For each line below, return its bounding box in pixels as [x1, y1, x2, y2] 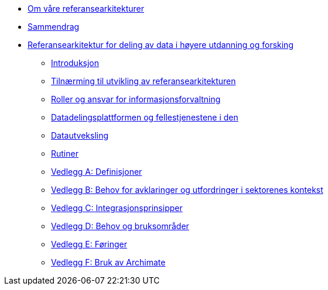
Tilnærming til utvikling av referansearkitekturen [51, 76, 236, 86]
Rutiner [51, 149, 78, 158]
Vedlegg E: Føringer [51, 239, 127, 249]
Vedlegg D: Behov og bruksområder [51, 221, 189, 231]
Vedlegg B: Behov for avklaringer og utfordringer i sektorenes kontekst [51, 185, 323, 195]
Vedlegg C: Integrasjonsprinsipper [51, 203, 183, 213]
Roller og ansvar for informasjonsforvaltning [51, 94, 221, 104]
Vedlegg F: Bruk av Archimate [51, 257, 166, 267]
